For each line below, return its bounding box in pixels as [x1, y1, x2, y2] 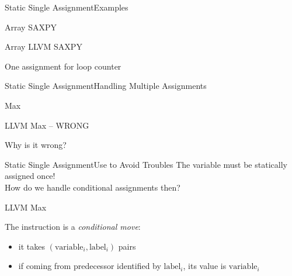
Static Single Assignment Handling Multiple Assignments [5, 80, 207, 92]
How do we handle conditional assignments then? [5, 181, 180, 193]
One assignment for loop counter [5, 60, 121, 72]
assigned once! [5, 170, 55, 182]
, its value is [183, 260, 227, 272]
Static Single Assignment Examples [5, 1, 128, 13]
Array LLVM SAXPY [5, 40, 82, 53]
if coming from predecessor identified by [18, 260, 161, 272]
